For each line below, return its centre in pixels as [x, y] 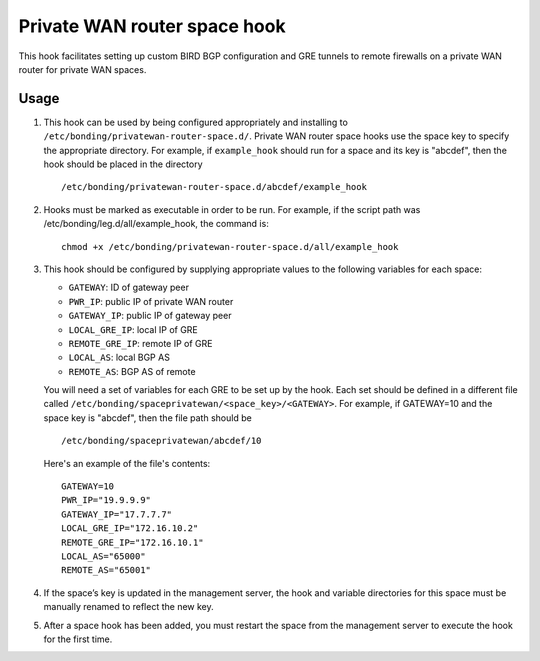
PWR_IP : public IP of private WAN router [151, 301]
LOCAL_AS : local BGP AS [119, 357]
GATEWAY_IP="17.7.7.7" [117, 514]
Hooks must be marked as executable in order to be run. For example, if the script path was [232, 209]
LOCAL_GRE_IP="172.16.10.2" [130, 528]
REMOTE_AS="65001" [106, 570]
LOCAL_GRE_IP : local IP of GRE [133, 329]
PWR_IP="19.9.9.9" [106, 500]
